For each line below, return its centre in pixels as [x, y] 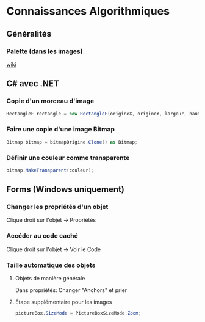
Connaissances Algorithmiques [88, 11]
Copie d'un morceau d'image [50, 101]
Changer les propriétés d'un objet [57, 207]
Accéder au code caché [42, 236]
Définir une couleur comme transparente [68, 158]
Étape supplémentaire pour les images [63, 302]
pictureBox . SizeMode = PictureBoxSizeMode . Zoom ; [78, 313]
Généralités [29, 34]
